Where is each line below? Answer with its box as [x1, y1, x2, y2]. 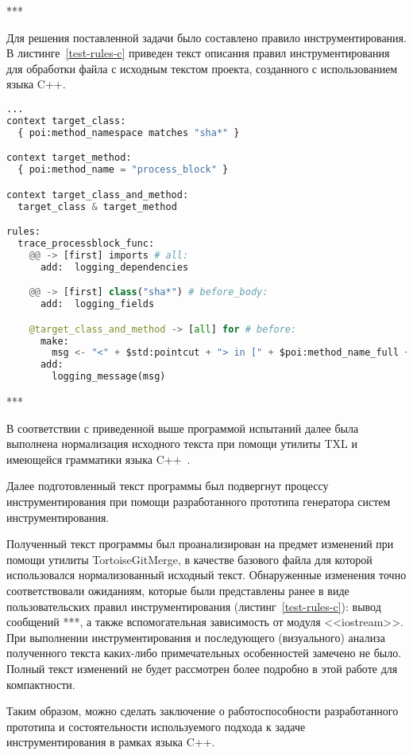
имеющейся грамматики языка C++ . [6, 450, 191, 467]
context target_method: [6, 152, 132, 164]
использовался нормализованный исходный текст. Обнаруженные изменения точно [6, 566, 407, 583]
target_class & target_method [17, 200, 177, 212]
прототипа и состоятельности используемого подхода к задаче [6, 718, 306, 734]
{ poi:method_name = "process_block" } [17, 164, 229, 176]
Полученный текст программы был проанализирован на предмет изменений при [6, 535, 394, 552]
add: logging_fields [40, 298, 155, 310]
